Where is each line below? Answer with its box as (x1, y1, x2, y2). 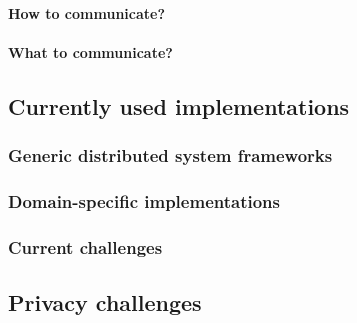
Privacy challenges (8, 287, 202, 318)
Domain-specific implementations (8, 188, 280, 213)
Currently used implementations (8, 90, 350, 121)
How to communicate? (8, 2, 166, 23)
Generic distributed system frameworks (8, 143, 333, 168)
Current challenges (8, 234, 163, 259)
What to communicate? (8, 41, 173, 62)
